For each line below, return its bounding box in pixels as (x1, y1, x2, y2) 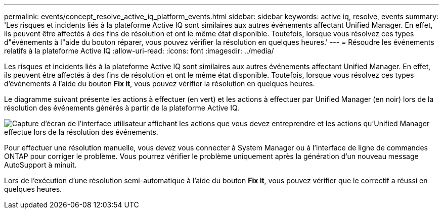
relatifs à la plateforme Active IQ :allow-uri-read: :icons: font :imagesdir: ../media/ (4, 46, 274, 55)
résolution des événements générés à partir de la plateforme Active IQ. (4, 103, 240, 112)
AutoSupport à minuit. (4, 161, 77, 169)
